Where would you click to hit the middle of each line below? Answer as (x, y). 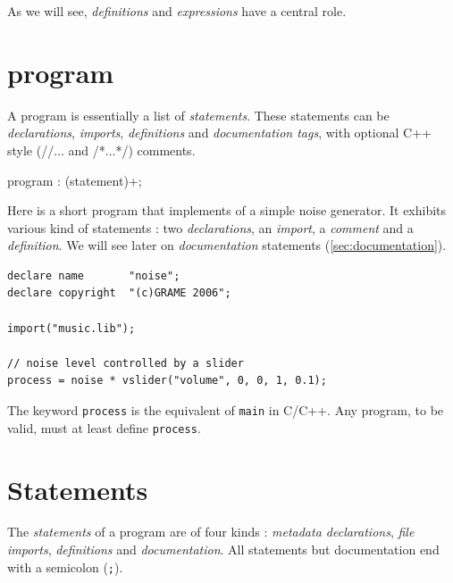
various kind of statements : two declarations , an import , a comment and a (210, 227)
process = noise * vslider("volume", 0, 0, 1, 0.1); (167, 381)
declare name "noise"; (94, 275)
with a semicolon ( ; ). (65, 566)
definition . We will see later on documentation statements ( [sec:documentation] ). (227, 245)
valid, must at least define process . (104, 427)
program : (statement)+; (75, 180)
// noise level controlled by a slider (126, 363)
